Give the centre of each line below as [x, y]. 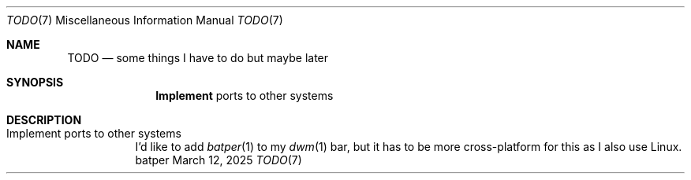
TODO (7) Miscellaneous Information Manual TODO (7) [145, 20]
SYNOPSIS [35, 82]
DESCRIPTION [44, 120]
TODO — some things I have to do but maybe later [198, 58]
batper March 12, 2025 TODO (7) [219, 160]
